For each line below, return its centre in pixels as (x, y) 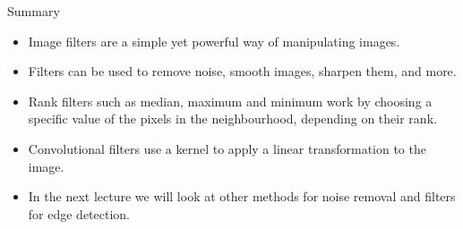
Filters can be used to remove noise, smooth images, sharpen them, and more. (242, 71)
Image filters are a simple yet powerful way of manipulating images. (214, 41)
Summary (34, 11)
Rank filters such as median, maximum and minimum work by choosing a (230, 101)
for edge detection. (79, 213)
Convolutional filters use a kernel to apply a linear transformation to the (227, 148)
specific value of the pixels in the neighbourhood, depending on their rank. (232, 119)
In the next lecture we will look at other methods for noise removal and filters (242, 196)
